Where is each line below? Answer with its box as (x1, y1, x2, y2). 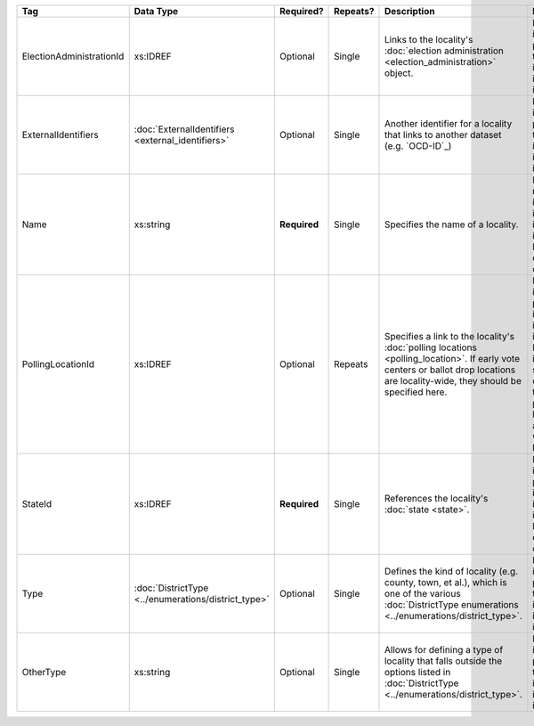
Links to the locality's (384, 34, 473, 45)
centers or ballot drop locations (384, 363, 516, 376)
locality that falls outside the (384, 655, 503, 667)
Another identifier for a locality (384, 118, 513, 129)
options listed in (384, 666, 451, 678)
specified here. (384, 386, 448, 398)
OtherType (21, 666, 67, 678)
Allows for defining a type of (384, 644, 504, 656)
